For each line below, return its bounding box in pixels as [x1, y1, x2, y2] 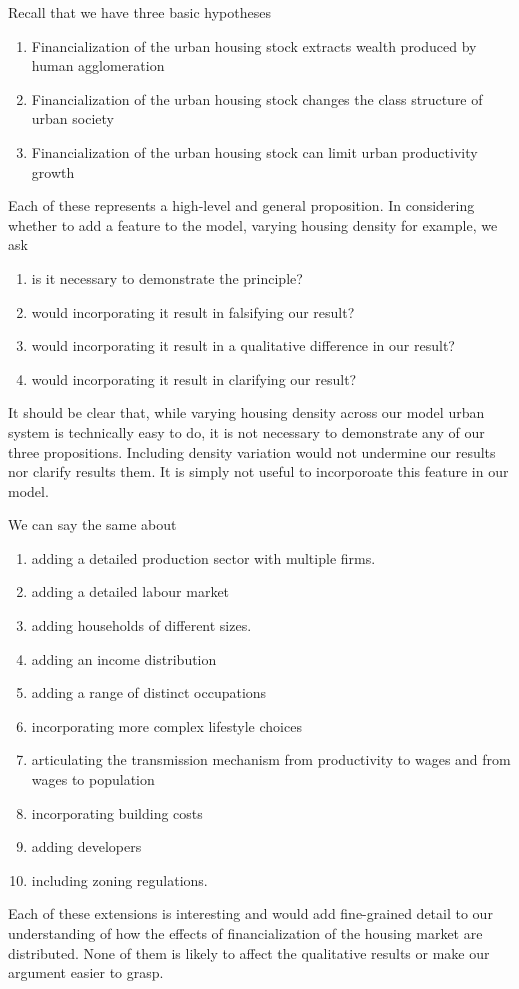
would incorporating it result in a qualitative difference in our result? [31, 335, 455, 356]
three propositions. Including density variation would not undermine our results [8, 441, 496, 462]
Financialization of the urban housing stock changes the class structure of [31, 88, 483, 109]
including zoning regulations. [31, 869, 208, 890]
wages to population [31, 769, 155, 790]
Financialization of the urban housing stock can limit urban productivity [31, 141, 478, 162]
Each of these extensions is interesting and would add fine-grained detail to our [8, 903, 493, 924]
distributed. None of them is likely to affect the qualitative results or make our [8, 942, 490, 963]
